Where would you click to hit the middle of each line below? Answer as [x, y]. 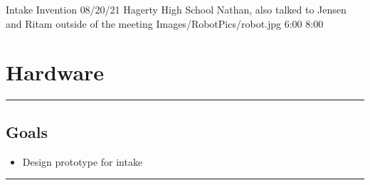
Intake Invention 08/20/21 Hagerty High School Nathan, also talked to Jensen [176, 9]
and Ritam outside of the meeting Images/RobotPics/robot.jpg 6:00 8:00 [165, 23]
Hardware [55, 72]
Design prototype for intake [83, 161]
